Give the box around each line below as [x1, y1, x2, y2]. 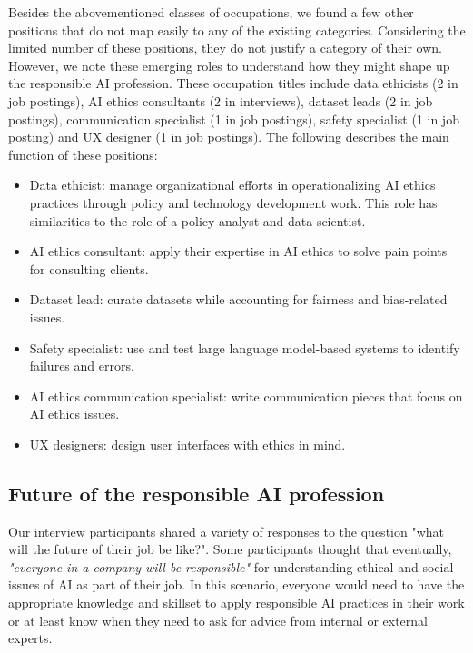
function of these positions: [8, 144, 158, 163]
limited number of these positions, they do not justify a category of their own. [8, 38, 443, 57]
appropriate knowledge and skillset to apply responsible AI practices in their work [8, 593, 465, 612]
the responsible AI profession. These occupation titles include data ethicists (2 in [8, 74, 458, 93]
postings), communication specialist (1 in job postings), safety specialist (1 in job [8, 109, 459, 128]
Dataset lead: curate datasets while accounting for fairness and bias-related [29, 290, 448, 309]
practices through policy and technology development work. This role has [29, 193, 438, 212]
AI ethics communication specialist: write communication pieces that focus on [29, 386, 463, 405]
